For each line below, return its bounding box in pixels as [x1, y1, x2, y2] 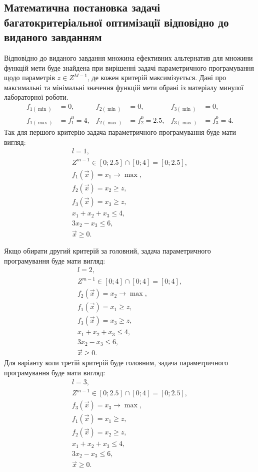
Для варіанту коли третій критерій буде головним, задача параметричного [4, 357, 228, 368]
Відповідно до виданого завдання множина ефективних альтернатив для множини [4, 52, 253, 63]
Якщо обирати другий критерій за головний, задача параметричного [4, 246, 211, 256]
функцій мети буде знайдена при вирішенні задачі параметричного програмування [4, 62, 254, 73]
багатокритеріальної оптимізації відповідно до [4, 14, 229, 30]
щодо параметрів [4, 72, 55, 83]
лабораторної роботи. [4, 92, 68, 102]
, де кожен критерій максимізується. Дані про [87, 72, 226, 83]
